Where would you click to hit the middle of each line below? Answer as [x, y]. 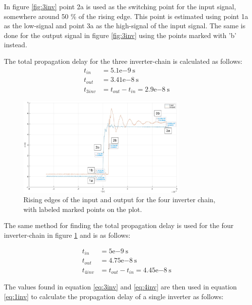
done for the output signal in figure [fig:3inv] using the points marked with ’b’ [120, 35]
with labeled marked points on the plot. [83, 209]
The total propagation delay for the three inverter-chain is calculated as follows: [123, 61]
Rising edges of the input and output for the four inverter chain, [119, 200]
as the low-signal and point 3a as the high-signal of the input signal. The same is [125, 26]
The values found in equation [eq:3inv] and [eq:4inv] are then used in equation [120, 286]
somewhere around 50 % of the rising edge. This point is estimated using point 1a [126, 16]
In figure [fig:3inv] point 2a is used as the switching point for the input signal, [120, 6]
